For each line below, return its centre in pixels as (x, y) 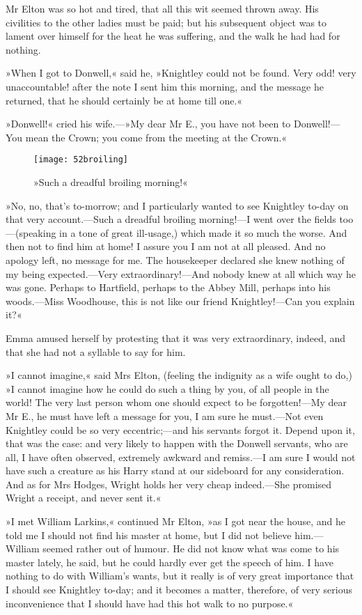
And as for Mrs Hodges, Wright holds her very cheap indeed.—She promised (169, 484)
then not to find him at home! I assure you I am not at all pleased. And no (166, 246)
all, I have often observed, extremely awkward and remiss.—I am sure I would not (181, 457)
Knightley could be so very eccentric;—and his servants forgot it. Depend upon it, (180, 429)
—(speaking (31, 232)
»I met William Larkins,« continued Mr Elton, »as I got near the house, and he (176, 521)
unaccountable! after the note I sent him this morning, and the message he (165, 86)
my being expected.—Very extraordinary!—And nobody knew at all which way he (181, 273)
